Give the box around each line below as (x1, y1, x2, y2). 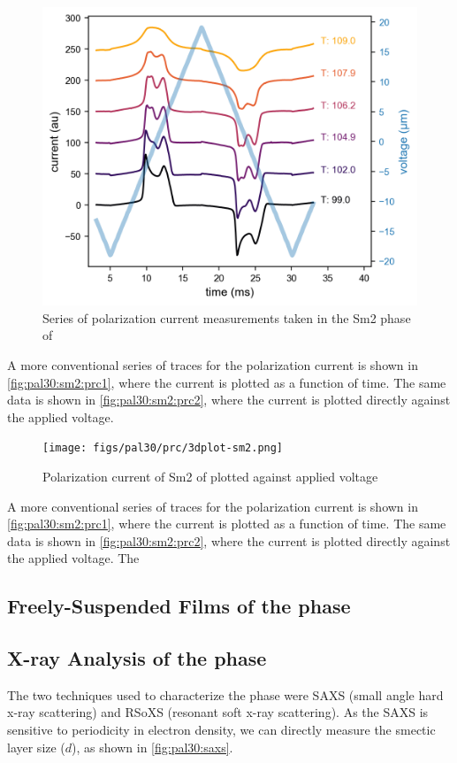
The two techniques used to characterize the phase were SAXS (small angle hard (7, 685, 444, 704)
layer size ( (7, 737, 65, 756)
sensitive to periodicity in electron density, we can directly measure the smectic (7, 721, 436, 739)
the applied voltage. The (7, 549, 140, 567)
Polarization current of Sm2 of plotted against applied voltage (42, 466, 378, 485)
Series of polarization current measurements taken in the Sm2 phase (42, 308, 411, 327)
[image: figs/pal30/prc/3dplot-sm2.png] (42, 442, 284, 455)
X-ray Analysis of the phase (7, 644, 267, 672)
